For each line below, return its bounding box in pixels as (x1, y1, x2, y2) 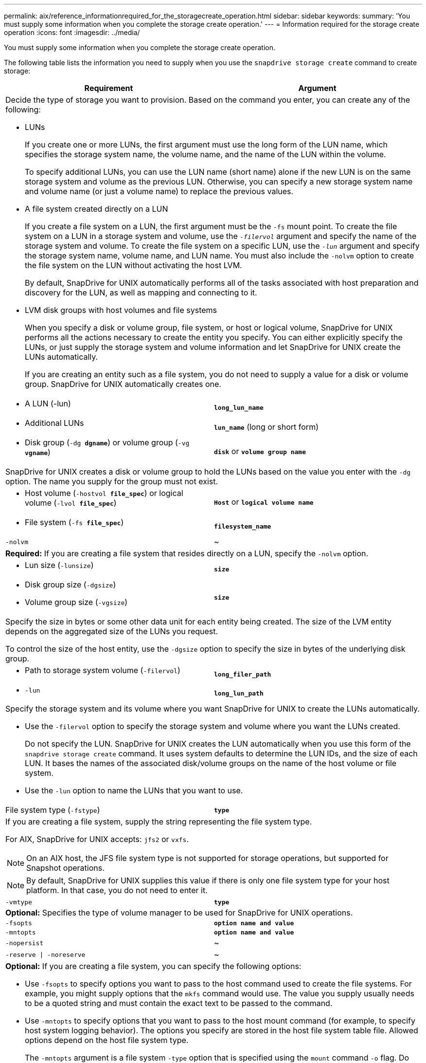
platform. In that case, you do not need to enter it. (26, 885, 208, 895)
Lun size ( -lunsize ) (25, 560, 94, 570)
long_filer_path (214, 670, 271, 678)
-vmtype (5, 898, 32, 906)
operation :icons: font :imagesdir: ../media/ (4, 28, 140, 37)
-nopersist (5, 939, 44, 947)
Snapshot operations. (26, 863, 105, 873)
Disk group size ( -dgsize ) (25, 580, 116, 589)
